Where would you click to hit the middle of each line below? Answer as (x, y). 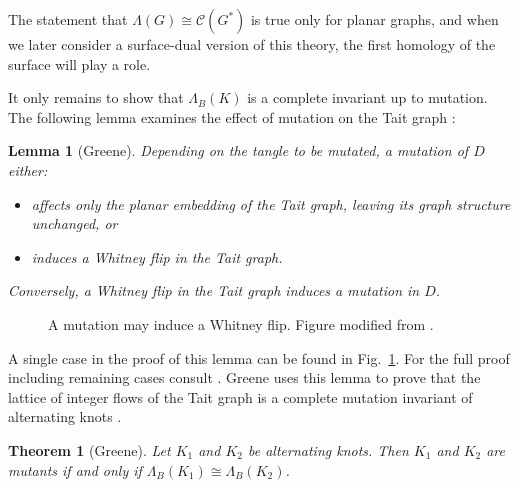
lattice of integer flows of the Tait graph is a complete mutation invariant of (240, 396)
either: (28, 169)
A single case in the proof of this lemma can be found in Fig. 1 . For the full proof (259, 357)
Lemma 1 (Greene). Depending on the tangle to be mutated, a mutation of (238, 150)
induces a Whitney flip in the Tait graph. (157, 256)
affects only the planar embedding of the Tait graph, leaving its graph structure (271, 203)
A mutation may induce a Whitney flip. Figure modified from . (241, 323)
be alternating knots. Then (328, 449)
